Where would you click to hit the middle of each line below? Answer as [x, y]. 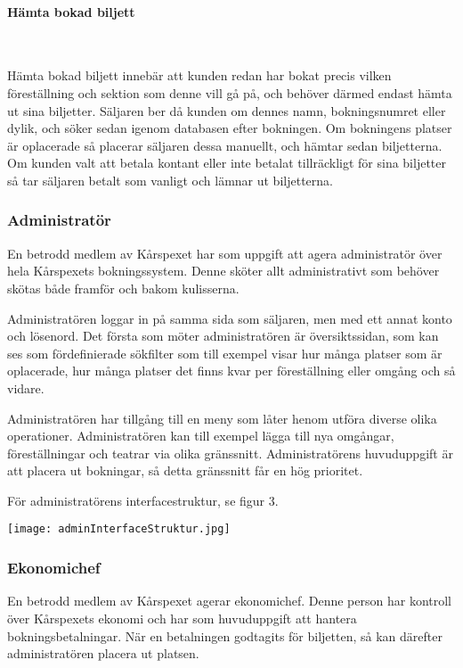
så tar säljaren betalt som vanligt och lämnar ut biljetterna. [170, 180]
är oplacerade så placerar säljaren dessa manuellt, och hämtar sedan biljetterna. [225, 145]
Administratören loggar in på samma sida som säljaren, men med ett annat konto [230, 318]
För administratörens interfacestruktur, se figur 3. [143, 500]
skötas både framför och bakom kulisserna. [123, 288]
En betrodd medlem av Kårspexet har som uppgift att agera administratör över [225, 253]
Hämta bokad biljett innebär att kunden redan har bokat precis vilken [199, 75]
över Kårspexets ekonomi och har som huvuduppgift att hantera [182, 618]
